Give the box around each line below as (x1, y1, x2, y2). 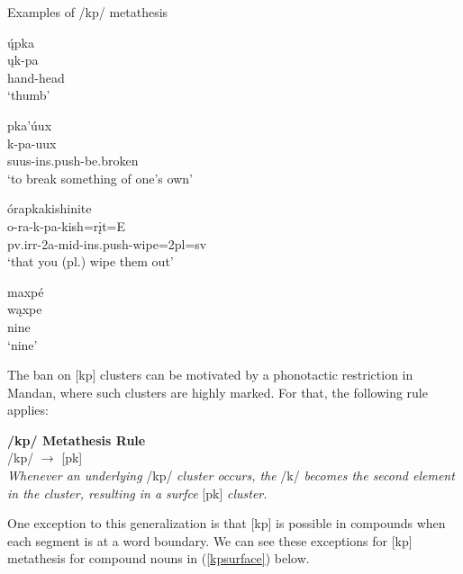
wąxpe (7, 300, 42, 318)
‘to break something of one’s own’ (7, 168, 193, 187)
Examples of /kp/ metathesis (7, 3, 168, 21)
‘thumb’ (7, 85, 50, 104)
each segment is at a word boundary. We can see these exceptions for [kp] (7, 531, 413, 550)
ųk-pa (7, 50, 39, 69)
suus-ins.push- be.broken (7, 151, 139, 170)
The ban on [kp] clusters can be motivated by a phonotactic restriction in (7, 365, 413, 384)
